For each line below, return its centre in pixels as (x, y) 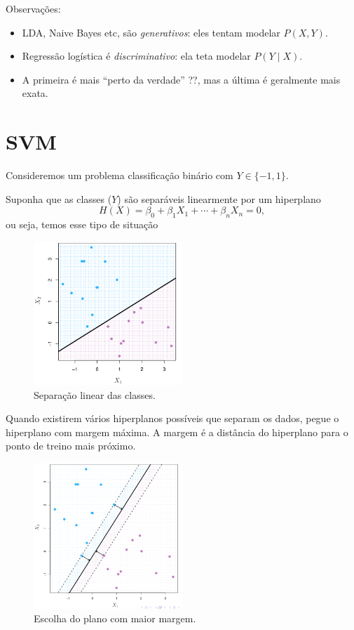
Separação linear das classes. (95, 394)
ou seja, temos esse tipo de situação (82, 224)
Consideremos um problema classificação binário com (120, 175)
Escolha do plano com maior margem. (115, 618)
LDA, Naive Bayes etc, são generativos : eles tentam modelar (151, 32)
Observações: (33, 8)
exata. (35, 93)
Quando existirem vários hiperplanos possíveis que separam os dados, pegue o (172, 418)
